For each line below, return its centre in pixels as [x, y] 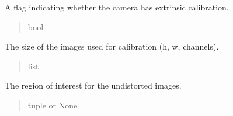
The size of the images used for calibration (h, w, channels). [112, 46]
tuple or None [53, 105]
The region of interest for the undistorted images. [93, 85]
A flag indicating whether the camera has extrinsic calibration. [117, 7]
